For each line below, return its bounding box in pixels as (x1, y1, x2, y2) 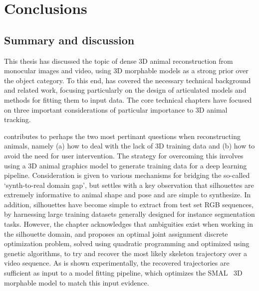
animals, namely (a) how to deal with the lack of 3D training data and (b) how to (4, 141, 255, 151)
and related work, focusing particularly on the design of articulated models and (4, 85, 247, 95)
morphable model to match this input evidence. (4, 277, 149, 288)
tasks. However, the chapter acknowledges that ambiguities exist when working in (4, 219, 254, 229)
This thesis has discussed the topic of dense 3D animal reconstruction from (4, 55, 233, 66)
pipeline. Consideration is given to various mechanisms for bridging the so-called (4, 170, 250, 180)
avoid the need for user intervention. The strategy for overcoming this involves (4, 150, 244, 160)
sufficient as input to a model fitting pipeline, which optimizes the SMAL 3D (4, 268, 243, 278)
